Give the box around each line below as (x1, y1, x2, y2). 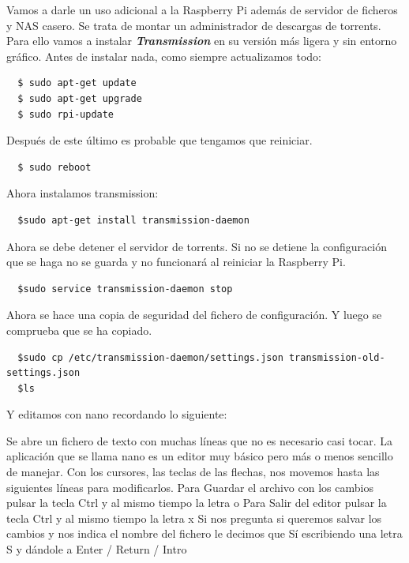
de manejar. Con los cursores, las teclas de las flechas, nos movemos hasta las (6, 464, 380, 480)
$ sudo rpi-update (17, 108, 114, 120)
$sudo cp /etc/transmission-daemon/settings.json (17, 351, 283, 363)
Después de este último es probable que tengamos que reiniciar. (6, 132, 313, 148)
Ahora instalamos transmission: (6, 185, 159, 201)
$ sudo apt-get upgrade (17, 92, 142, 104)
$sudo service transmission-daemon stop (17, 283, 233, 295)
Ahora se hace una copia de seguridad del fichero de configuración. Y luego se (6, 306, 382, 323)
